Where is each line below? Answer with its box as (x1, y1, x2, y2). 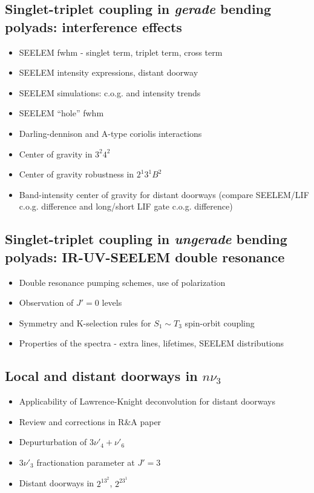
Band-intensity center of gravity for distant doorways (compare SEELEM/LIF (19, 188, 309, 200)
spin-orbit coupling (185, 316, 255, 329)
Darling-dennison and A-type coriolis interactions (19, 127, 202, 139)
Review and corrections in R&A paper (19, 415, 162, 428)
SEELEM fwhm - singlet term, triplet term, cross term (19, 45, 223, 58)
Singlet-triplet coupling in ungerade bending (5, 230, 287, 248)
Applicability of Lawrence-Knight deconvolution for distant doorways (19, 395, 276, 408)
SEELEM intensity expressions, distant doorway (19, 66, 198, 79)
